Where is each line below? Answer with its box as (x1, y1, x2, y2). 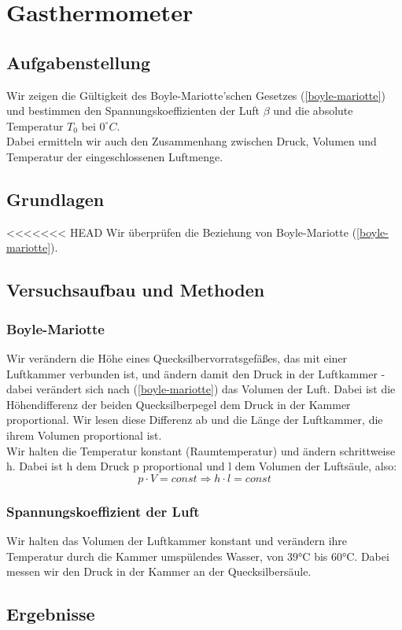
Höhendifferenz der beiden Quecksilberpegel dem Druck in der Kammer (6, 396, 351, 412)
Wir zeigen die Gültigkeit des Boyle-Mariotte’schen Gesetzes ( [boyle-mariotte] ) (6, 87, 385, 103)
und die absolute (273, 102, 353, 119)
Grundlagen (6, 186, 105, 211)
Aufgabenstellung (6, 50, 151, 74)
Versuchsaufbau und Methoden (6, 278, 265, 302)
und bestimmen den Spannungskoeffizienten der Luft (6, 102, 260, 119)
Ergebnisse (6, 602, 95, 626)
